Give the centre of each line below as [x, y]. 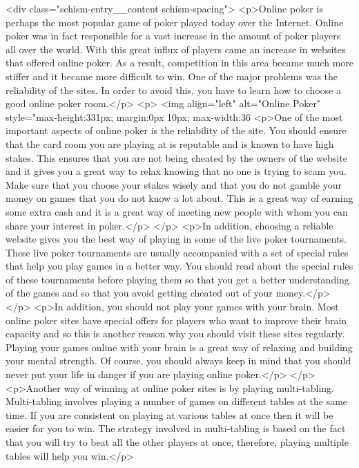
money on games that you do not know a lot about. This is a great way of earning [179, 198]
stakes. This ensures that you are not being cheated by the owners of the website [176, 157]
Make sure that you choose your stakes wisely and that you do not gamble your [174, 184]
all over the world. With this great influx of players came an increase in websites [176, 49]
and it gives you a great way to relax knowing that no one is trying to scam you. [176, 171]
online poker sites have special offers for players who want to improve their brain [176, 320]
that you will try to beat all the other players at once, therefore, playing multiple [177, 442]
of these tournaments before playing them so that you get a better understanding [177, 279]
